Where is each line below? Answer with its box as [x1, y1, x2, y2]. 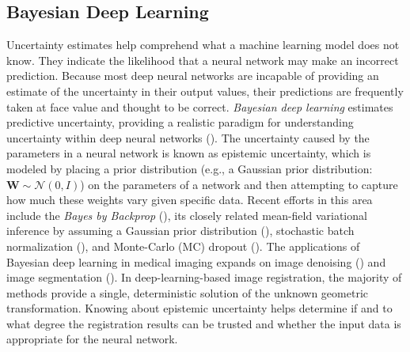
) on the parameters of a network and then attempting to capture [80, 176, 398, 192]
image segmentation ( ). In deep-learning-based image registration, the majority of [6, 269, 402, 286]
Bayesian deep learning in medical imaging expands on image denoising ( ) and [6, 253, 386, 270]
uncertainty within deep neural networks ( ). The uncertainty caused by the [6, 129, 370, 146]
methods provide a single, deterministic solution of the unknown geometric [6, 284, 368, 301]
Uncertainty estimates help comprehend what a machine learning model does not [6, 36, 400, 53]
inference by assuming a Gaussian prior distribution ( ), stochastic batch [6, 222, 355, 239]
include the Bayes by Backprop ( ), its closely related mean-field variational [6, 206, 367, 223]
